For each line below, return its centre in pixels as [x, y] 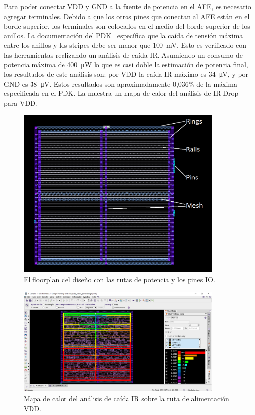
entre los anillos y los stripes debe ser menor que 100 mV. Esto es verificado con [125, 45]
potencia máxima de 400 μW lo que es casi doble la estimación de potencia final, [126, 64]
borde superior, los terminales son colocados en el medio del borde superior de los [127, 26]
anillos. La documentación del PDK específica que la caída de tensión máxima [124, 35]
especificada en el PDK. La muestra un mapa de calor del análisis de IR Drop [121, 93]
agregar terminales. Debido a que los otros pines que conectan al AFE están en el [127, 16]
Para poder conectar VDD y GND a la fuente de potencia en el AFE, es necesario [127, 6]
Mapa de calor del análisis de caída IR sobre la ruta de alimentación [127, 398]
